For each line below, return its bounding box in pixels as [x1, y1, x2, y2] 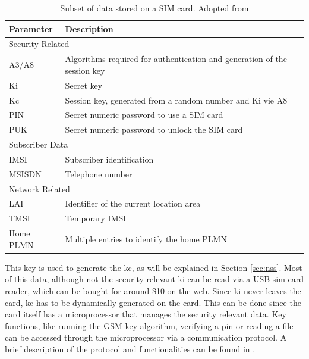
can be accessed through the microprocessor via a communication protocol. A [5, 331, 287, 344]
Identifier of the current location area [65, 197, 201, 210]
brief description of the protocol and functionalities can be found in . [5, 343, 256, 355]
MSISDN [9, 167, 42, 180]
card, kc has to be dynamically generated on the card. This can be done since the [5, 296, 301, 308]
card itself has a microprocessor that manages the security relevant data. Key [5, 308, 286, 320]
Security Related [9, 38, 70, 50]
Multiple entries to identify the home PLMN [65, 232, 227, 245]
